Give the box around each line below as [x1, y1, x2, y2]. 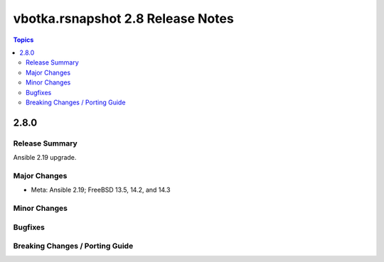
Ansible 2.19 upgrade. [13, 153, 77, 162]
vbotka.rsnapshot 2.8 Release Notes [13, 11, 234, 26]
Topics [13, 36, 34, 44]
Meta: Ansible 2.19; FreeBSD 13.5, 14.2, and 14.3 [31, 185, 171, 195]
